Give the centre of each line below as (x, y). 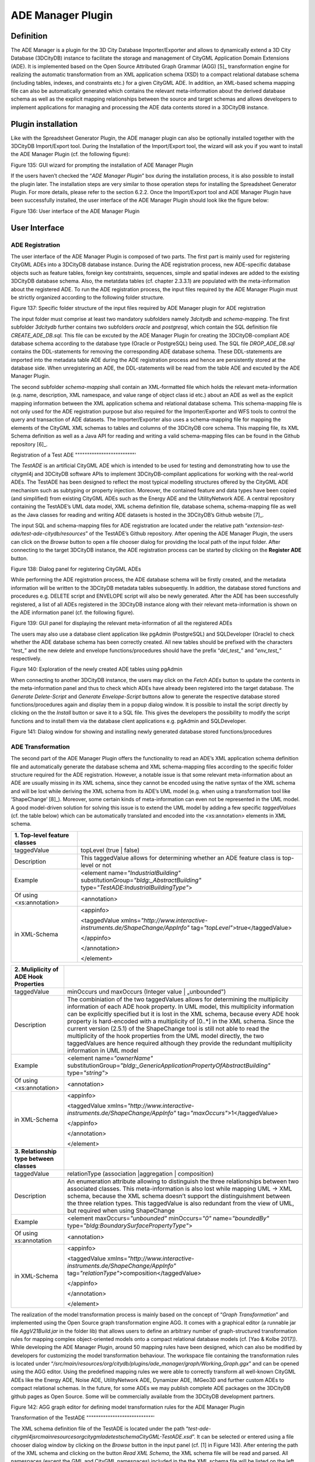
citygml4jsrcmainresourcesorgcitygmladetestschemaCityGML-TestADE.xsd (101, 1437)
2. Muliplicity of (36, 969)
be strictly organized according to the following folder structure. (87, 297)
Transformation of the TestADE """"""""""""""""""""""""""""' (83, 1418)
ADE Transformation (40, 747)
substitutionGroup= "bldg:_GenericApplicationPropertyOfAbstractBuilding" (169, 1066)
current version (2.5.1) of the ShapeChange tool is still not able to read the (168, 1028)
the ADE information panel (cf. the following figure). (73, 612)
